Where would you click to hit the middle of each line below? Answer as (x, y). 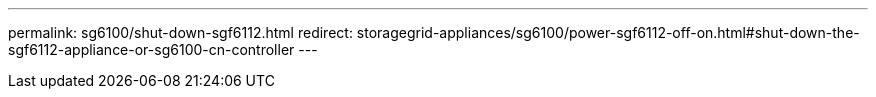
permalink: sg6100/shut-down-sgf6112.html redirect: (180, 32)
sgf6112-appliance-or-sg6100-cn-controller (151, 49)
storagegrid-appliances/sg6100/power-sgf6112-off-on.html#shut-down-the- (608, 32)
